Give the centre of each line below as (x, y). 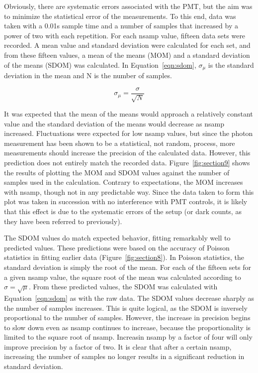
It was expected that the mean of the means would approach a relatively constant (129, 114)
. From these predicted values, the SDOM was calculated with (123, 287)
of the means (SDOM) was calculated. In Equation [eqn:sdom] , (100, 64)
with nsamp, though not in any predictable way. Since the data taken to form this (129, 191)
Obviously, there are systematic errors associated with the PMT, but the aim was (128, 6)
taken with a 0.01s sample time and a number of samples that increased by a (121, 26)
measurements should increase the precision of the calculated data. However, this (127, 153)
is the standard (231, 64)
